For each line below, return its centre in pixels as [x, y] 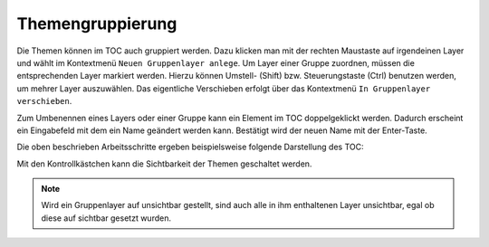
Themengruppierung [97, 24]
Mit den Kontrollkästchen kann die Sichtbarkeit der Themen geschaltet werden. [164, 164]
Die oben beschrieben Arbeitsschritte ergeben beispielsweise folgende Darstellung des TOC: [190, 147]
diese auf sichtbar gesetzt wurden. [106, 218]
